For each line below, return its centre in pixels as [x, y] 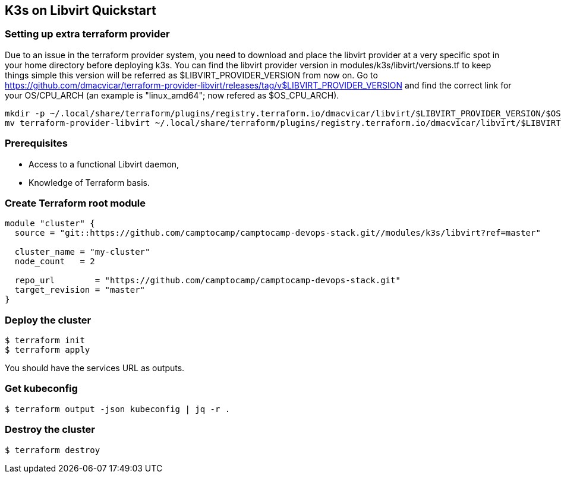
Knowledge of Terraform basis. [89, 182]
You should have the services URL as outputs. [95, 368]
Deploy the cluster [48, 320]
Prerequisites [36, 143]
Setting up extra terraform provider [87, 34]
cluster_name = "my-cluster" [82, 252]
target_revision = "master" [80, 290]
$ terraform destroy [53, 450]
